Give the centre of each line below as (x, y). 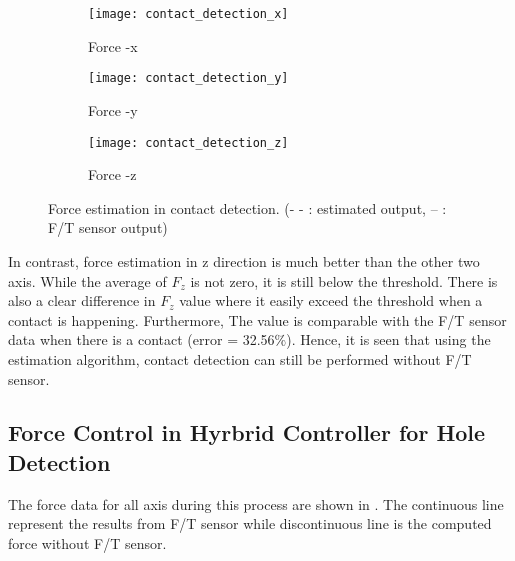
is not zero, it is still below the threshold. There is (344, 280)
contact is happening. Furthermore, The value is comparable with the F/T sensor (257, 319)
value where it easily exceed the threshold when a (331, 300)
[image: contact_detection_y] (188, 78)
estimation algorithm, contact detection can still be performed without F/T (240, 358)
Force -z (112, 174)
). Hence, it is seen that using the (388, 339)
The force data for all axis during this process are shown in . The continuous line (256, 503)
